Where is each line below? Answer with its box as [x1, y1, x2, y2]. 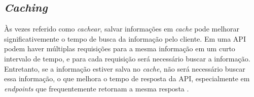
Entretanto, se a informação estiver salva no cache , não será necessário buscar [4, 63, 245, 74]
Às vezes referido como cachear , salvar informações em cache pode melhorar [4, 23, 240, 34]
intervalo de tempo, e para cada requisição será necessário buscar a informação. [4, 53, 250, 63]
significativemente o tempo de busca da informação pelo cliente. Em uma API [4, 33, 246, 44]
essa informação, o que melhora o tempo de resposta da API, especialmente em [4, 73, 250, 84]
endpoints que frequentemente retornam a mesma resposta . [4, 83, 189, 93]
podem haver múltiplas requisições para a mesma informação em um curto [4, 43, 235, 54]
